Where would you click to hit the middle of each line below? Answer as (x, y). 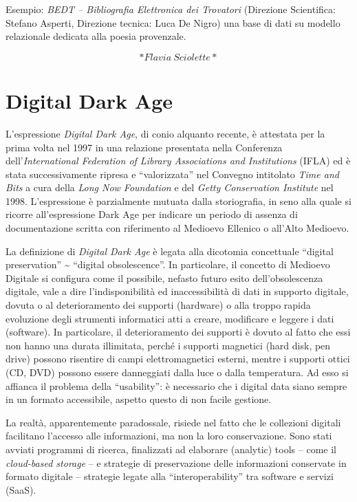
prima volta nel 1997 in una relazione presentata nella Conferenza (144, 147)
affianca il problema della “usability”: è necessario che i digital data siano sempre (176, 385)
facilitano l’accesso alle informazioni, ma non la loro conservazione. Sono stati (169, 436)
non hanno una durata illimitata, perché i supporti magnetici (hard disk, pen (168, 345)
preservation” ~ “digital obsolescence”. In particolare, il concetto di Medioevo (168, 264)
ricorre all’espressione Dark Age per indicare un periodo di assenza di (152, 214)
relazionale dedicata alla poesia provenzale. (96, 36)
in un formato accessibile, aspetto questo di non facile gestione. (139, 399)
